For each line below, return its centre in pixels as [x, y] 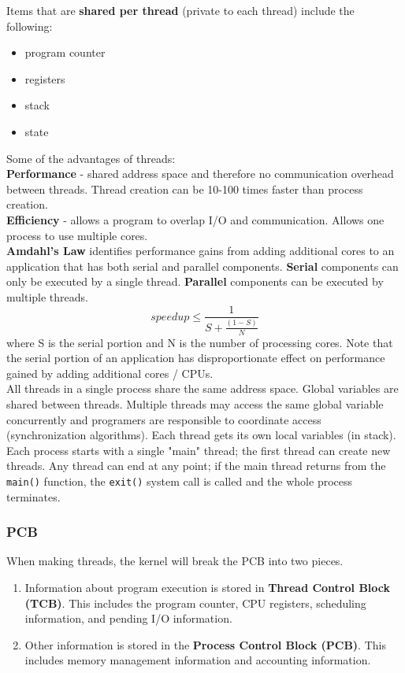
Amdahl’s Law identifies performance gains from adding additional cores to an [201, 251]
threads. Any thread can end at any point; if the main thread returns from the [196, 466]
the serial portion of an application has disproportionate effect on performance [196, 358]
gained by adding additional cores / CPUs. [110, 373]
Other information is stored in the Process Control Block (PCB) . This [205, 644]
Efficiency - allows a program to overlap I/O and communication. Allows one [195, 219]
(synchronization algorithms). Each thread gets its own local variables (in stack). [201, 435]
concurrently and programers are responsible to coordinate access [164, 419]
